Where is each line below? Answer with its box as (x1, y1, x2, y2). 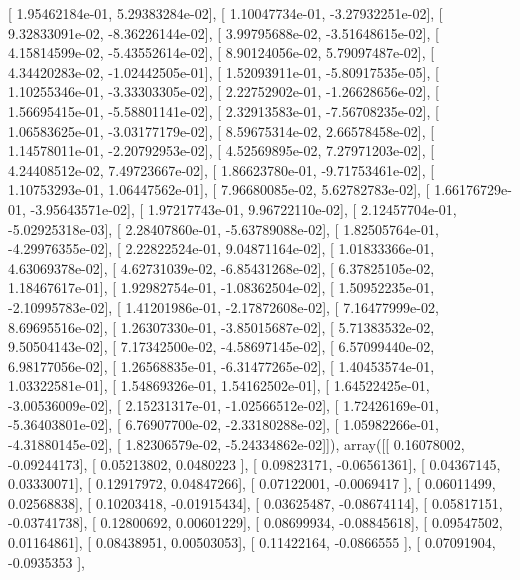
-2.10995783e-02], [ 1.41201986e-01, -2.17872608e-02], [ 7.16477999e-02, (8, 296, 439, 317)
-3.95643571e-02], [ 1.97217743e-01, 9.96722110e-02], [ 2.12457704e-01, (30, 198, 457, 219)
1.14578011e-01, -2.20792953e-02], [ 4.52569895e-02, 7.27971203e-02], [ (8, 140, 435, 161)
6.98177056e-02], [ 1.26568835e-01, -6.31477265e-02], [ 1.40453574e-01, (8, 355, 435, 376)
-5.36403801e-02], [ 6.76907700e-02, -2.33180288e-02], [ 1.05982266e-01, (8, 414, 439, 435)
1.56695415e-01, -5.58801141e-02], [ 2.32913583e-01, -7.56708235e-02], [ (8, 100, 439, 121)
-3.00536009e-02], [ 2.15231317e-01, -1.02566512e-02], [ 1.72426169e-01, (8, 394, 439, 415)
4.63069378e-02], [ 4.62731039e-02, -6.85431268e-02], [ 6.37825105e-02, (8, 257, 435, 278)
